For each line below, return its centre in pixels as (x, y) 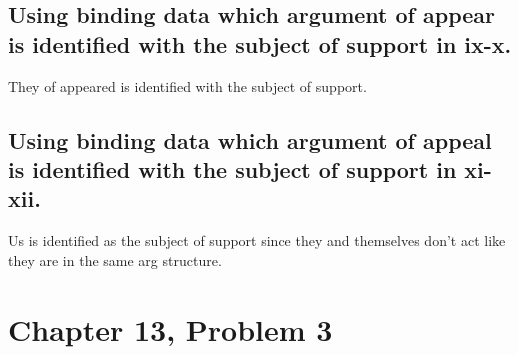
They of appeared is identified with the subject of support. (187, 85)
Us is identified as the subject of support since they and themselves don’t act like (257, 240)
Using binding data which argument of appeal (250, 139)
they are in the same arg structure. (115, 259)
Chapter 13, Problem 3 (170, 328)
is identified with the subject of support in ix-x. (260, 43)
